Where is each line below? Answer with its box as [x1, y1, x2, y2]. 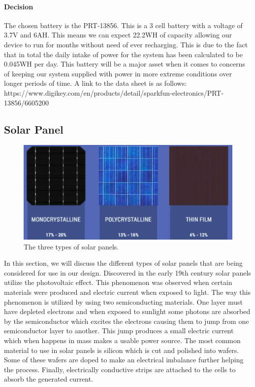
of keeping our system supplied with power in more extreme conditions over [4, 68, 232, 78]
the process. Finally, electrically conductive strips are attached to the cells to [4, 364, 236, 374]
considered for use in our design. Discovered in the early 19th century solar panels [4, 267, 251, 278]
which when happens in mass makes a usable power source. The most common [4, 335, 241, 345]
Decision [4, 1, 33, 11]
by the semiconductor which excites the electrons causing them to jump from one [4, 316, 249, 326]
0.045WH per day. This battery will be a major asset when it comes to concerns [4, 59, 245, 69]
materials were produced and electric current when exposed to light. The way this [4, 287, 251, 297]
